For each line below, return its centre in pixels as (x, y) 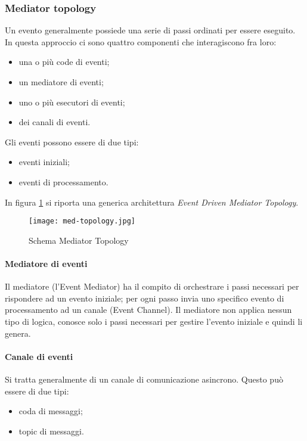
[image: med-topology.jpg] (82, 221)
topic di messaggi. (51, 431)
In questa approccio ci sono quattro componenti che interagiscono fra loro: (141, 41)
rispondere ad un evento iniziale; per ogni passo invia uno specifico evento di (145, 298)
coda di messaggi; (51, 411)
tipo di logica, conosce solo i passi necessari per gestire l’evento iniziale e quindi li (154, 321)
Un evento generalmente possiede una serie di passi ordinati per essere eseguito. (150, 30)
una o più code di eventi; (64, 62)
